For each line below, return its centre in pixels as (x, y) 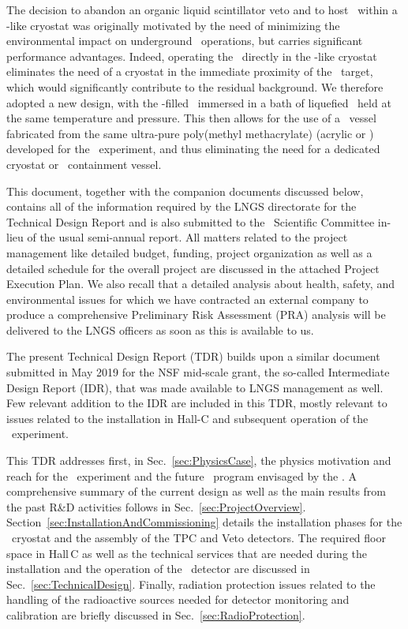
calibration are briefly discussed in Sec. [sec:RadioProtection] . (156, 614)
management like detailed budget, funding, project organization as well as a (189, 252)
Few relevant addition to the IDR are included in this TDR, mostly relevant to (197, 403)
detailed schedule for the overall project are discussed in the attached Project (193, 268)
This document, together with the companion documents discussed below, (185, 191)
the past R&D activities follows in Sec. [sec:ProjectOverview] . (156, 506)
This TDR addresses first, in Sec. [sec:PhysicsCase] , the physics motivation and (199, 461)
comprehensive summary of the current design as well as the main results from (196, 491)
